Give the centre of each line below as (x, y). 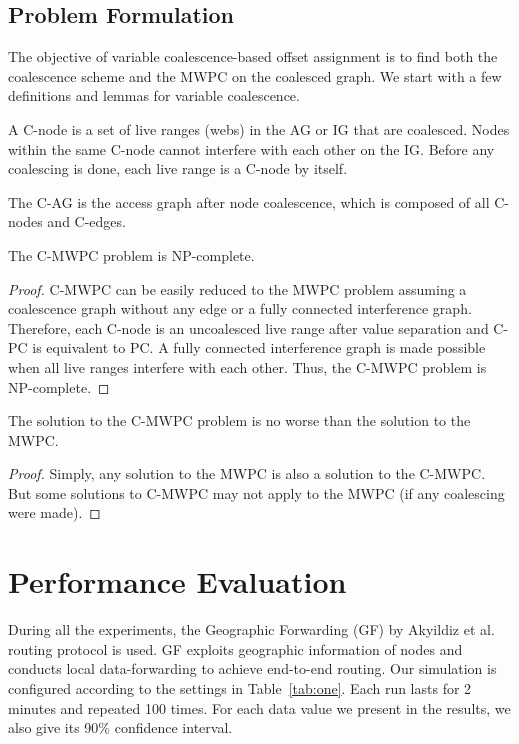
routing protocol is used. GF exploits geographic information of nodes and (235, 648)
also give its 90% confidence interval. (120, 727)
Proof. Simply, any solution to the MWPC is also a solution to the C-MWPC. (247, 473)
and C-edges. (86, 221)
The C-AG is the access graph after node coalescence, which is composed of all (249, 201)
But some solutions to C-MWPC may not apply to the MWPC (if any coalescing (256, 492)
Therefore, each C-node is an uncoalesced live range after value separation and (248, 327)
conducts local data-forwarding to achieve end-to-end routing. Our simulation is (252, 668)
